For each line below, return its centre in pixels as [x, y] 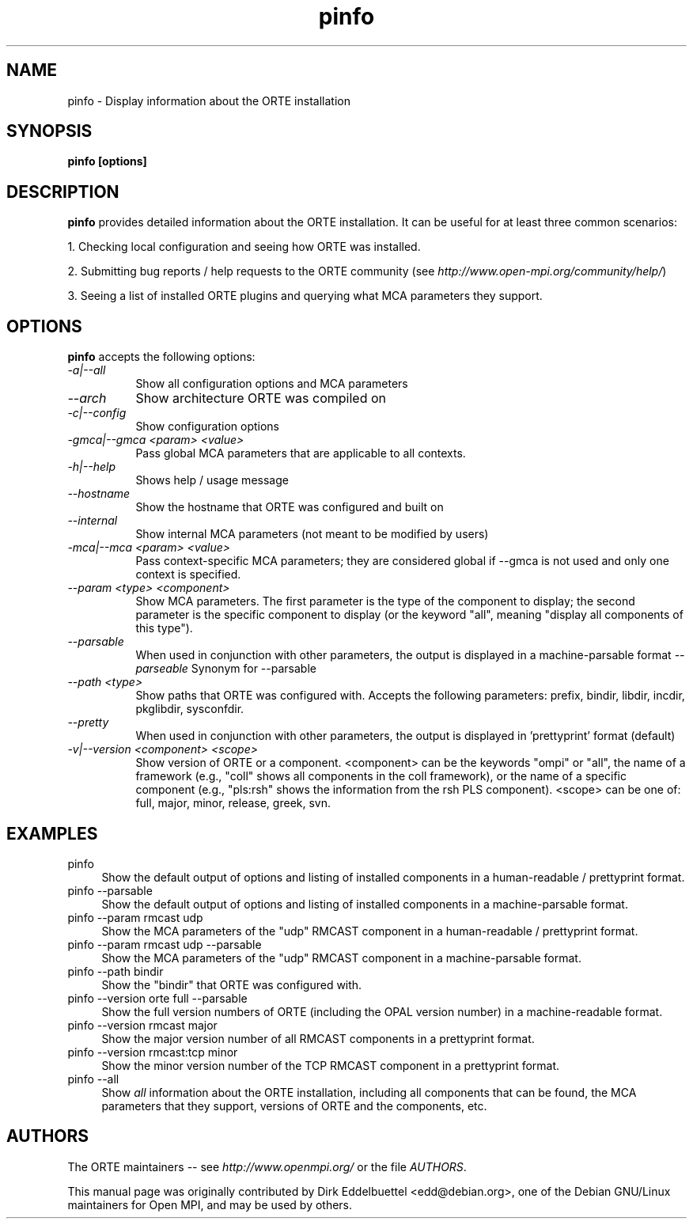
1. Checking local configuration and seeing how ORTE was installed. [244, 247]
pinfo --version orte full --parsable [157, 998]
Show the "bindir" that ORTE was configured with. [232, 984]
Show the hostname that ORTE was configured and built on [290, 507]
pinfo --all [93, 1079]
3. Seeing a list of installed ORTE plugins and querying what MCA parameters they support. [305, 296]
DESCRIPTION [63, 192]
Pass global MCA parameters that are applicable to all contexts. [301, 453]
